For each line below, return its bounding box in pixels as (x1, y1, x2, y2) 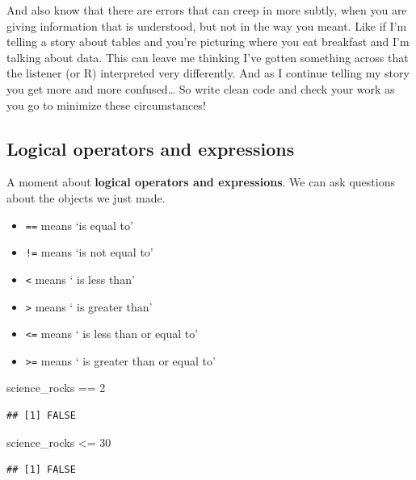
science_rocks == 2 (6, 379, 106, 396)
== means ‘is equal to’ (25, 216, 133, 233)
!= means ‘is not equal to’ (25, 244, 153, 261)
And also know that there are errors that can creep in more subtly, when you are (6, 2, 407, 18)
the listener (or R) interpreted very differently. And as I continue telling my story (6, 65, 410, 81)
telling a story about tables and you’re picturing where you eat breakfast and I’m (6, 33, 410, 50)
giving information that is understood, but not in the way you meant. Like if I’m (6, 17, 407, 34)
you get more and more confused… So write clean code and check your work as (6, 80, 395, 97)
